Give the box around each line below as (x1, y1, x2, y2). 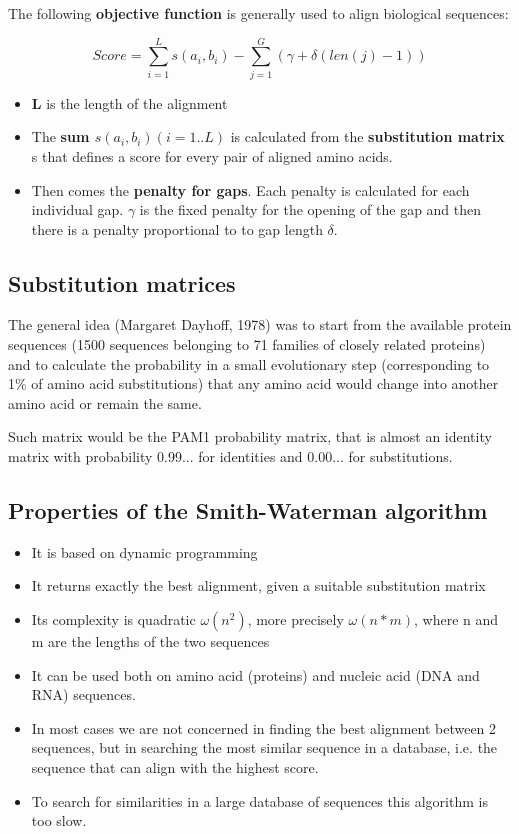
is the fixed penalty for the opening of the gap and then (139, 199, 482, 220)
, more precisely (247, 609, 344, 630)
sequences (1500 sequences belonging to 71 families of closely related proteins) (8, 334, 486, 355)
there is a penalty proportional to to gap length (31, 218, 323, 239)
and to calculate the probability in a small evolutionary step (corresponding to (8, 353, 490, 374)
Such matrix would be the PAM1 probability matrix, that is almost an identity (8, 426, 492, 447)
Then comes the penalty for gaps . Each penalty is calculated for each (31, 179, 470, 200)
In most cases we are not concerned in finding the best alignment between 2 (31, 717, 497, 738)
